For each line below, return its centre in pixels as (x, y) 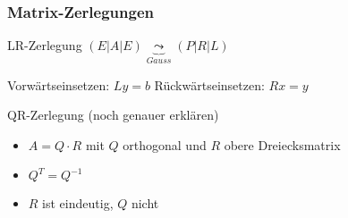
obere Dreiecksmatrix (282, 144)
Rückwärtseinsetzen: (209, 84)
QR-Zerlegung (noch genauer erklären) (113, 115)
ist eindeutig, (78, 203)
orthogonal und (165, 144)
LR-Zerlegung (45, 45)
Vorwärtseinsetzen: (59, 84)
